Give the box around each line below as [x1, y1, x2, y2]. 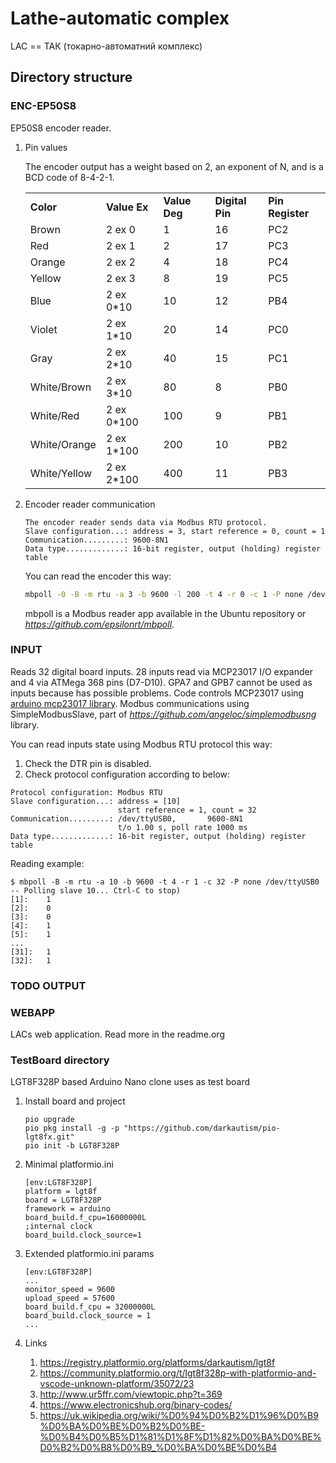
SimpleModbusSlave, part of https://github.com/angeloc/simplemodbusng [10, 708, 317, 720]
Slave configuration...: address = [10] [10, 796, 182, 806]
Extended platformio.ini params [24, 1248, 155, 1260]
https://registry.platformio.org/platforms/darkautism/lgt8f [39, 1357, 276, 1369]
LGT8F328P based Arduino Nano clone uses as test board [10, 1076, 251, 1088]
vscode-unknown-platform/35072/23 [39, 1378, 195, 1390]
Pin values [24, 141, 68, 153]
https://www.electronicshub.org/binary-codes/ [39, 1399, 233, 1411]
